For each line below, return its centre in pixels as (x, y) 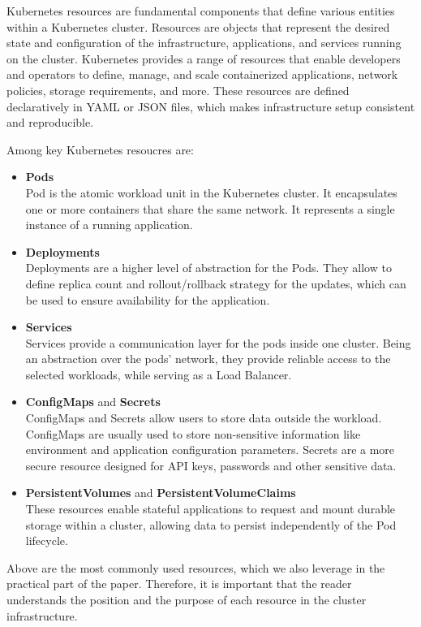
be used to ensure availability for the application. (148, 299)
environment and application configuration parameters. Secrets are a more (210, 450)
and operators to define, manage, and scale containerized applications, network (202, 74)
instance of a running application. (109, 225)
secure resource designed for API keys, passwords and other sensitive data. (211, 465)
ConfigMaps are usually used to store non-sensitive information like (193, 433)
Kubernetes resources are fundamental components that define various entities (201, 11)
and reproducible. (50, 122)
